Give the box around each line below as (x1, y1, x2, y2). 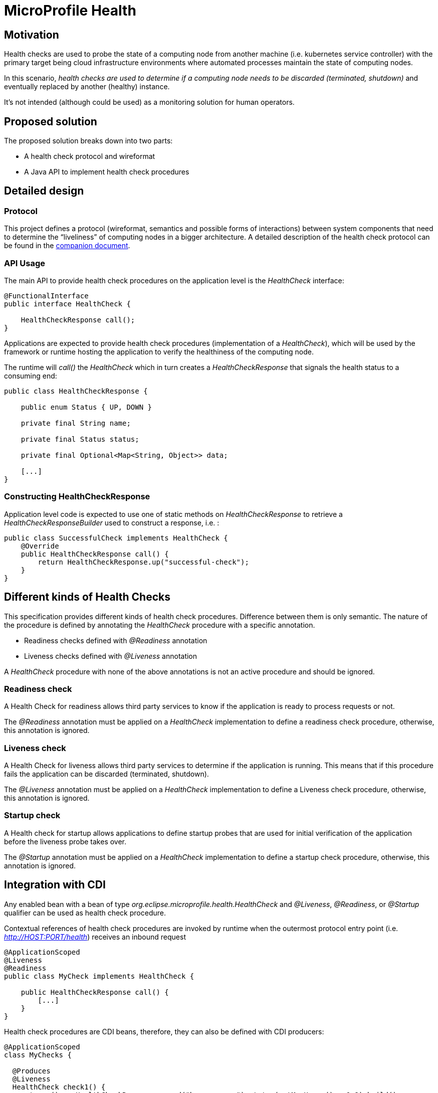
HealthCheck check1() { (12, 1082, 106, 1091)
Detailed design (4, 185, 84, 198)
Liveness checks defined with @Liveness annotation (24, 651, 197, 660)
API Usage (4, 258, 45, 268)
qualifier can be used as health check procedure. (4, 908, 166, 917)
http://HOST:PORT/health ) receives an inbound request (4, 932, 186, 941)
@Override (21, 541, 59, 550)
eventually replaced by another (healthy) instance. (4, 82, 170, 91)
